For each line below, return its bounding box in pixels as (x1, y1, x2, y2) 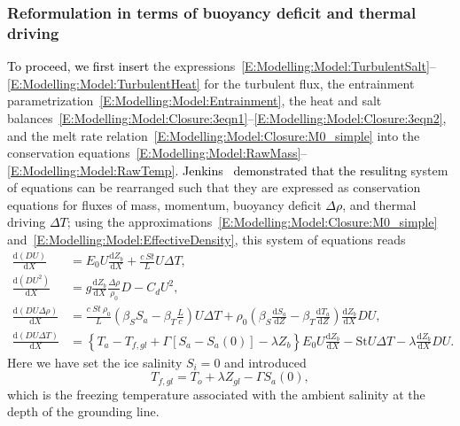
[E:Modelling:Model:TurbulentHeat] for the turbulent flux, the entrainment (7, 74, 415, 92)
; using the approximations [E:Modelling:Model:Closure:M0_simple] (66, 213, 438, 231)
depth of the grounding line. (7, 402, 160, 421)
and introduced (224, 352, 307, 371)
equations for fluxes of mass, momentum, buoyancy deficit (7, 195, 322, 213)
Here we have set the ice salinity (7, 352, 183, 371)
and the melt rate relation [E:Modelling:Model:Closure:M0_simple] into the (7, 126, 420, 144)
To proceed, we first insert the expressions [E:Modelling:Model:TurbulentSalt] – (7, 57, 436, 75)
